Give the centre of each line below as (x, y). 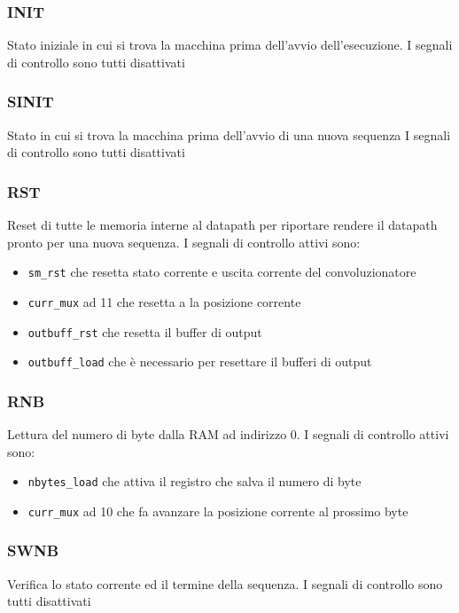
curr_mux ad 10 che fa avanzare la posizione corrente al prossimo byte (218, 511)
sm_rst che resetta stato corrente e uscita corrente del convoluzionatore (222, 272)
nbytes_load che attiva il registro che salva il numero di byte (194, 481)
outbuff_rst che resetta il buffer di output (145, 331)
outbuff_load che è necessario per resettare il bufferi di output (200, 362)
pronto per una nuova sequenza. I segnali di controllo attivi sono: (184, 242)
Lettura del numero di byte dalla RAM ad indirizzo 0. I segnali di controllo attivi (228, 434)
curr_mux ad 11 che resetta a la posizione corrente (164, 301)
